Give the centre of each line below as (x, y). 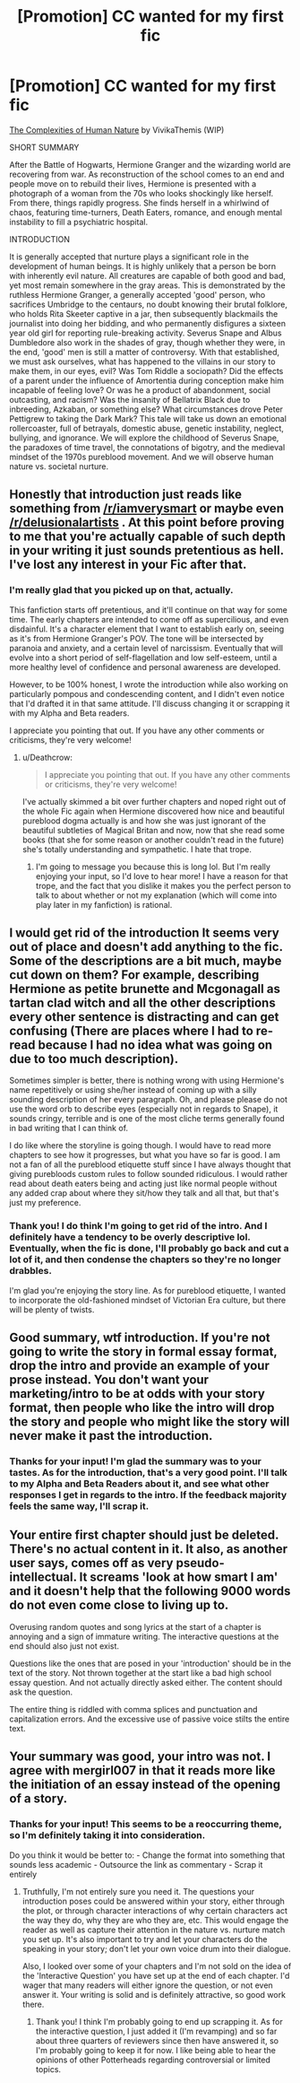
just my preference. (45, 1203)
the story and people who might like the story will (150, 1422)
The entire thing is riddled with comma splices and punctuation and (133, 1709)
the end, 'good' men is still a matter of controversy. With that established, (145, 352)
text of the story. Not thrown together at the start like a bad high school (140, 1673)
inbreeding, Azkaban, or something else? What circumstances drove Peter (146, 409)
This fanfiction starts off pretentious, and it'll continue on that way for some (149, 610)
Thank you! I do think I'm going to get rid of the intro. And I (138, 1226)
